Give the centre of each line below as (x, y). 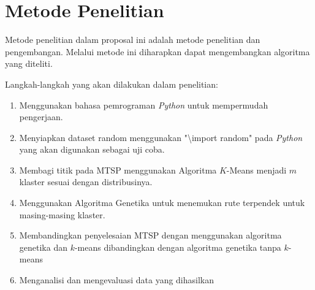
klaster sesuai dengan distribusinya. (86, 182)
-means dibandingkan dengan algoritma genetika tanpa (178, 247)
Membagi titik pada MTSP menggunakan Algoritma (118, 170)
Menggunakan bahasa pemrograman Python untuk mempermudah (144, 105)
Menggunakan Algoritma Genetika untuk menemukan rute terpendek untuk (162, 203)
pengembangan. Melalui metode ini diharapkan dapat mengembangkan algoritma (157, 51)
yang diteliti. (29, 63)
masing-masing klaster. (62, 214)
